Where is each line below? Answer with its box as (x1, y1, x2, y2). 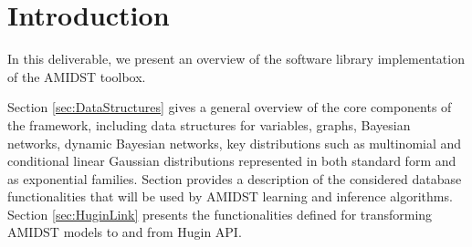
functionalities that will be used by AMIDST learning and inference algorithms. (7, 187, 453, 206)
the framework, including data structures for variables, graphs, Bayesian (7, 115, 411, 134)
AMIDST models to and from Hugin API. (7, 222, 242, 242)
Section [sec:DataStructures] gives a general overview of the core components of (7, 98, 452, 117)
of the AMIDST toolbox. (7, 67, 146, 86)
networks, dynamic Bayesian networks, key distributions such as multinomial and (7, 133, 462, 152)
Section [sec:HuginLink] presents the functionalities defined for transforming (7, 204, 433, 223)
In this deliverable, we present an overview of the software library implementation (7, 49, 465, 68)
